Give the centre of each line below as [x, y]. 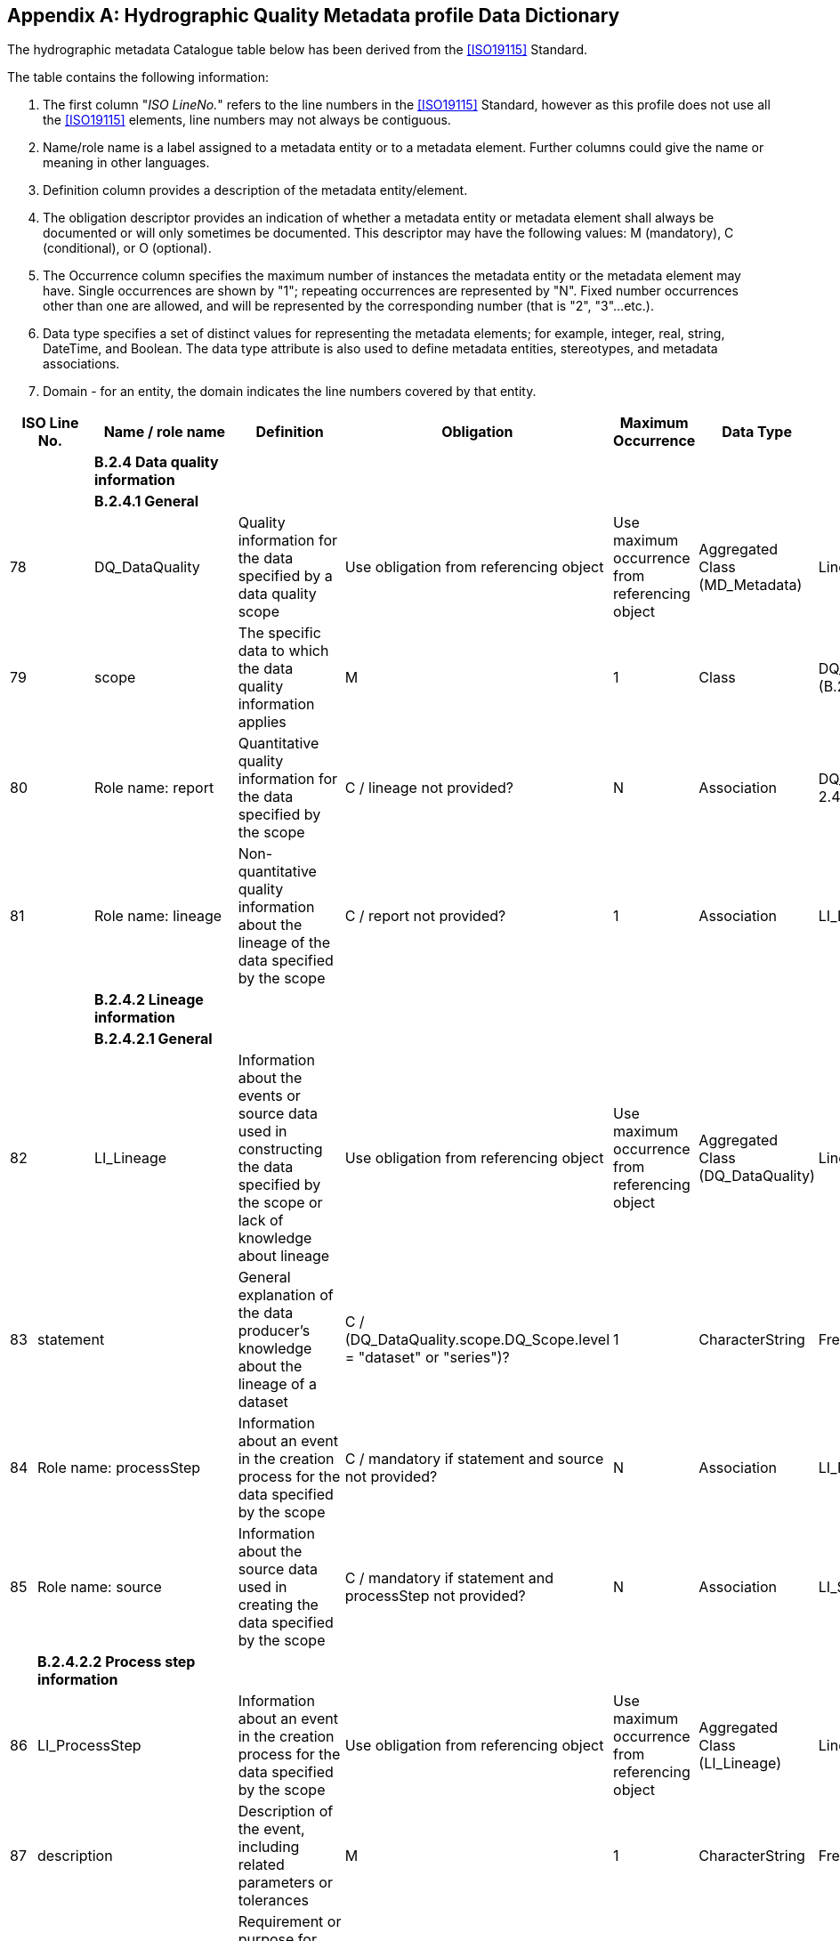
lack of [261, 1221]
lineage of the [284, 943]
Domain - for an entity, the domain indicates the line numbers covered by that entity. [290, 392]
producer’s [274, 1331]
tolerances [273, 1901]
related [261, 1865]
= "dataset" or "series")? [427, 1358]
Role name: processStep [119, 1468]
